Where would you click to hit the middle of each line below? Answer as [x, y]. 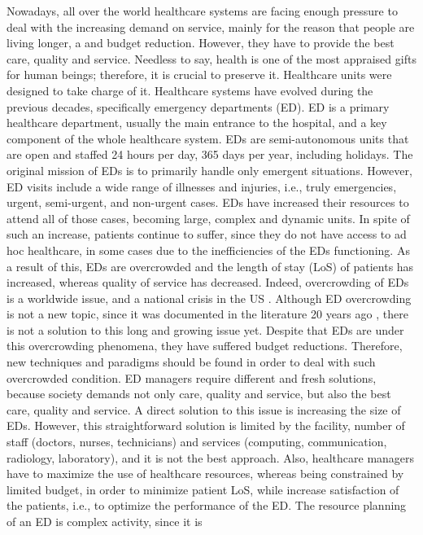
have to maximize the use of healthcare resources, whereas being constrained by [205, 474]
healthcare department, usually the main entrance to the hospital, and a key [197, 123]
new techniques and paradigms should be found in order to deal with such [191, 362]
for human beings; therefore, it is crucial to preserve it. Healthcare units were [199, 75]
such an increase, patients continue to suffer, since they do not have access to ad [207, 234]
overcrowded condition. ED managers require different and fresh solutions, [192, 377]
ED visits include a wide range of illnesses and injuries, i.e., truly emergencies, [202, 186]
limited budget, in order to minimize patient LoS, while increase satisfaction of [203, 489]
